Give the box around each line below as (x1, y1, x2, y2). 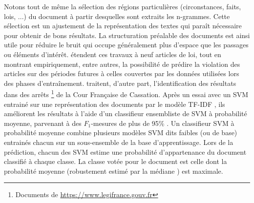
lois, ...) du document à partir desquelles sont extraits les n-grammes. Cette (4, 11, 230, 21)
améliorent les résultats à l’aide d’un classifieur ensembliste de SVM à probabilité (4, 108, 247, 119)
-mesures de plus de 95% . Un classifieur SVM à (91, 118, 234, 128)
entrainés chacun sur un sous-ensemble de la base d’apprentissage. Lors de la (4, 137, 233, 147)
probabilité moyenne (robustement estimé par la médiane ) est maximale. (4, 165, 223, 176)
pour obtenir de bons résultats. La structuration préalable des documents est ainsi (4, 30, 250, 40)
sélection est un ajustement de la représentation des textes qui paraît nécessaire (4, 20, 242, 31)
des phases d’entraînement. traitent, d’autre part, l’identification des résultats (4, 78, 236, 88)
